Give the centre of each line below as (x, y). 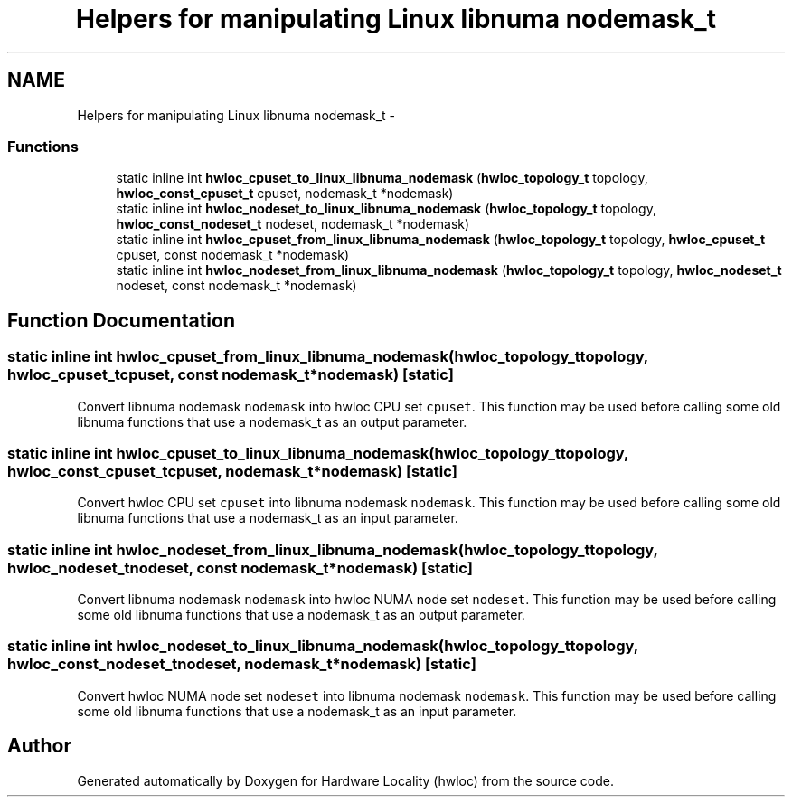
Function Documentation (121, 320)
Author (39, 746)
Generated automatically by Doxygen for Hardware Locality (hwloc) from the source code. (345, 780)
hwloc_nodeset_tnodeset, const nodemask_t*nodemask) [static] (240, 568)
